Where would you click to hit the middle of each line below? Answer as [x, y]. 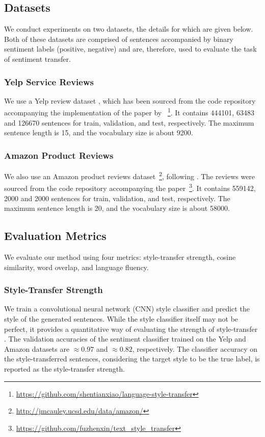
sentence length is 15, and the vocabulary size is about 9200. [99, 132]
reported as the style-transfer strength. [64, 368]
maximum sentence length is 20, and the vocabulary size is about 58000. [117, 208]
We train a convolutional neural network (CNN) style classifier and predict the [127, 309]
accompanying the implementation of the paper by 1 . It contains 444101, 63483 [129, 112]
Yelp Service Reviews [49, 81]
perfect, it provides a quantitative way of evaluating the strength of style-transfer [131, 329]
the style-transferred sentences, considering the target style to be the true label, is [132, 359]
